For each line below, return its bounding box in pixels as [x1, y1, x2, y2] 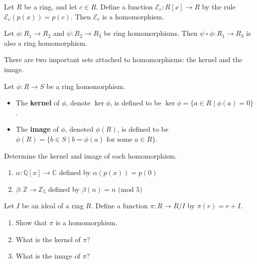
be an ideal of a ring [21, 200, 84, 211]
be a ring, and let [24, 1, 77, 11]
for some [106, 136, 132, 143]
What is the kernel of [15, 234, 81, 244]
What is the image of [15, 251, 80, 261]
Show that [15, 217, 47, 227]
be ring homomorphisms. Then [104, 28, 198, 38]
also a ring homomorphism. [4, 37, 87, 48]
